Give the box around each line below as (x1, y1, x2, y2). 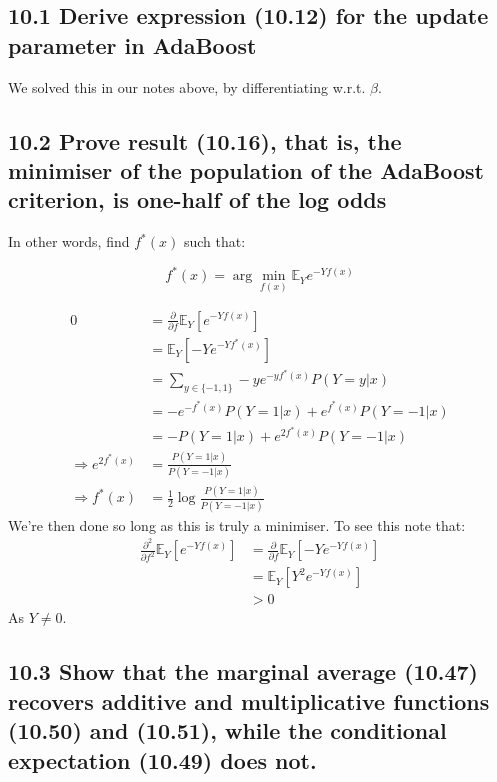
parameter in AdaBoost (8, 29, 257, 60)
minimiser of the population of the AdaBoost (8, 154, 484, 185)
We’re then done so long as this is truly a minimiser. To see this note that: (8, 514, 466, 535)
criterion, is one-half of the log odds (8, 184, 387, 215)
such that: (183, 231, 246, 252)
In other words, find (8, 231, 130, 252)
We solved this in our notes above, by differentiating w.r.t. (8, 76, 366, 97)
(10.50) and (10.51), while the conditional (8, 715, 447, 746)
